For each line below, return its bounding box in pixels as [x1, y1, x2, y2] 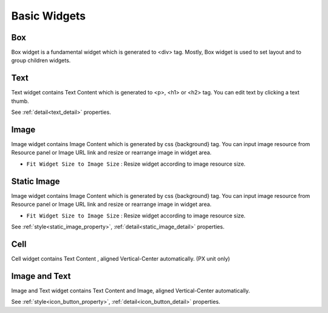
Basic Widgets [11, 9, 86, 23]
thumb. [11, 97, 30, 105]
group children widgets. [11, 57, 71, 64]
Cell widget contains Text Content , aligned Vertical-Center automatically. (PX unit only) [11, 255, 230, 262]
